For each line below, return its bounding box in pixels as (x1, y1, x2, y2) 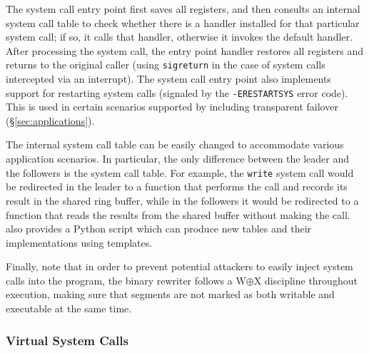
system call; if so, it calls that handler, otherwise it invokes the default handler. (6, 29, 353, 44)
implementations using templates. (6, 235, 153, 250)
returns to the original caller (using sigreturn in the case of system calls (6, 57, 325, 72)
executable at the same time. (6, 301, 132, 316)
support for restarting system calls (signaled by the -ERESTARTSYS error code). (6, 85, 348, 100)
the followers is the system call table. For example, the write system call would (6, 165, 354, 180)
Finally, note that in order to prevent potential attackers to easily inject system (6, 259, 353, 274)
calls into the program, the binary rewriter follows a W (6, 272, 246, 287)
